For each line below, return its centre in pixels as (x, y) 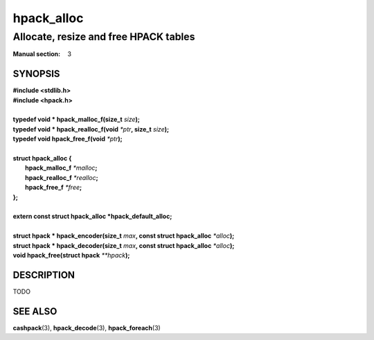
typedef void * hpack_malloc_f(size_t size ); (76, 119)
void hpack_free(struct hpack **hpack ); (71, 255)
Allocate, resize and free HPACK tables (104, 37)
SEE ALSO (35, 311)
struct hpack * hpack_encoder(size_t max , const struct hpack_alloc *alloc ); (124, 236)
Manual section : (37, 54)
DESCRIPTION (44, 275)
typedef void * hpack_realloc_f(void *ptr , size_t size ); (91, 129)
